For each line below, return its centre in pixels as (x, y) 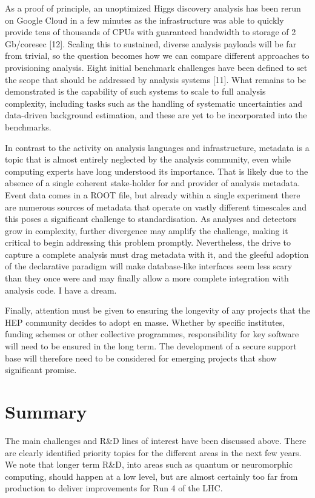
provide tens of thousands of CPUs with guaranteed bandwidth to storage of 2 (151, 32)
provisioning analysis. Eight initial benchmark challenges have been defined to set (156, 67)
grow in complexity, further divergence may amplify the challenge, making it (147, 230)
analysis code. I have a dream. (61, 290)
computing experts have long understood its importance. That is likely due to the (157, 171)
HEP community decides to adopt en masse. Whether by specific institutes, (145, 322)
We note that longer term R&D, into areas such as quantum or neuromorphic (149, 464)
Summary (46, 411)
